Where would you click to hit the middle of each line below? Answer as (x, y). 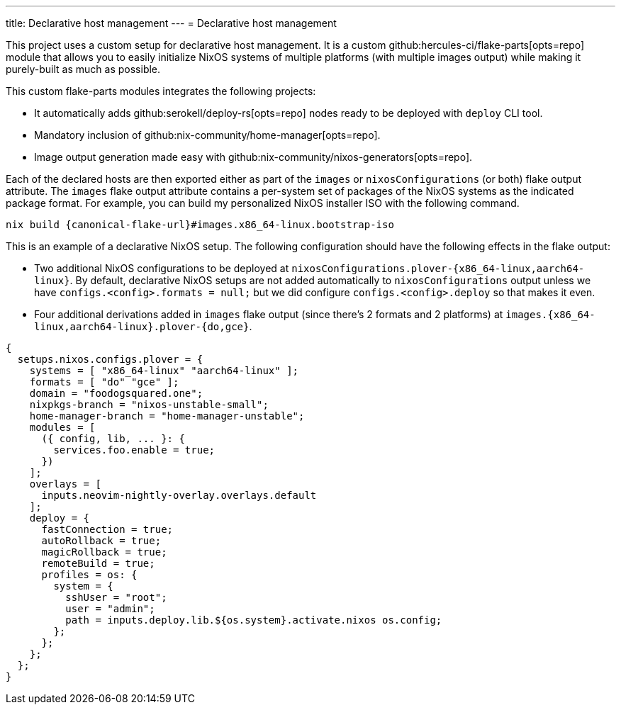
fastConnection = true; (107, 529)
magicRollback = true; (104, 552)
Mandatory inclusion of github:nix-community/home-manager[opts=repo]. (207, 135)
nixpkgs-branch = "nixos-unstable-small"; (149, 405)
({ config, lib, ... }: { (113, 439)
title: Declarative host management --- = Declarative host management (171, 23)
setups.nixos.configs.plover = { (110, 359)
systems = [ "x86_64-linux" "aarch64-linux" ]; (164, 371)
